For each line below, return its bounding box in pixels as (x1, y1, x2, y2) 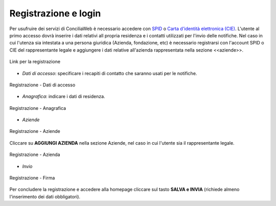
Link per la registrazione (9, 59, 61, 65)
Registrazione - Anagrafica (9, 105, 66, 111)
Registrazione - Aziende (9, 128, 61, 134)
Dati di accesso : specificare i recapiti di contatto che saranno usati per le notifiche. (22, 70, 197, 76)
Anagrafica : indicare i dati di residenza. (22, 94, 105, 100)
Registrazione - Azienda (9, 151, 60, 158)
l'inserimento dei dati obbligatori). (9, 193, 81, 199)
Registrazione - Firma (9, 175, 55, 181)
